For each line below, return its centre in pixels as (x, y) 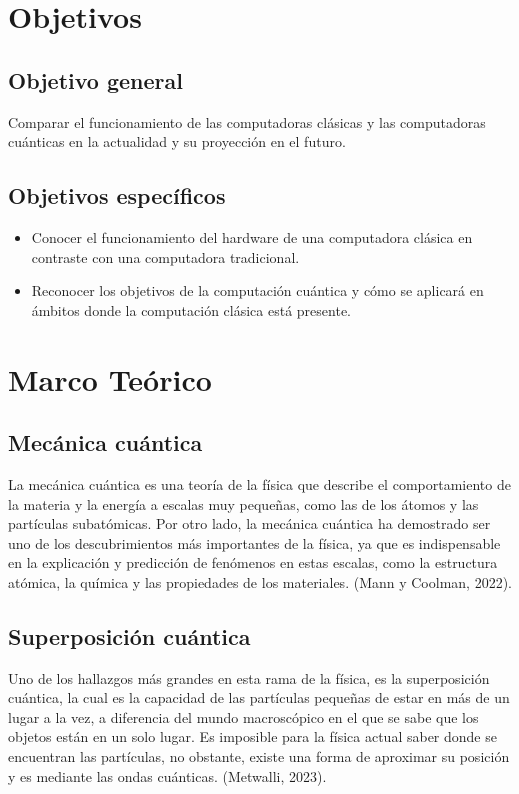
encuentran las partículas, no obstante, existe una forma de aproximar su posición (259, 756)
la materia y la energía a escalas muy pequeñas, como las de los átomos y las (243, 503)
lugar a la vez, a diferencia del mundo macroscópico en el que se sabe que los (243, 716)
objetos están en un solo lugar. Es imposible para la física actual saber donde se (252, 736)
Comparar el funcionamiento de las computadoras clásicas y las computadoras (247, 121)
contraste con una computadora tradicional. (165, 256)
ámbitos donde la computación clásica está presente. (191, 309)
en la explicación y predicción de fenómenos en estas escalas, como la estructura (253, 562)
